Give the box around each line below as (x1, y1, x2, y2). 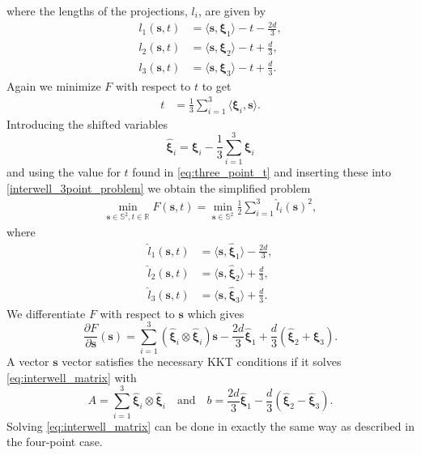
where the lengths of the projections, (6, 2, 188, 19)
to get (202, 77, 232, 94)
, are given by (198, 2, 266, 19)
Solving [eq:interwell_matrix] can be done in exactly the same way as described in (6, 417, 415, 434)
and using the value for (6, 164, 121, 181)
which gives (187, 304, 245, 321)
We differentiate (6, 304, 86, 321)
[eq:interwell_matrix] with (6, 368, 137, 385)
